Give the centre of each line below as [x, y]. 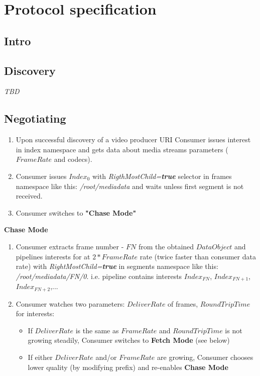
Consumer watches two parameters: [70, 303]
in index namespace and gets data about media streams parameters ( [122, 149]
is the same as [97, 330]
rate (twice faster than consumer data [198, 256]
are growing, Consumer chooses [205, 357]
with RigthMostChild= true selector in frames [162, 176]
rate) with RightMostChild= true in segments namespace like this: [117, 266]
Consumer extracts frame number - [70, 246]
